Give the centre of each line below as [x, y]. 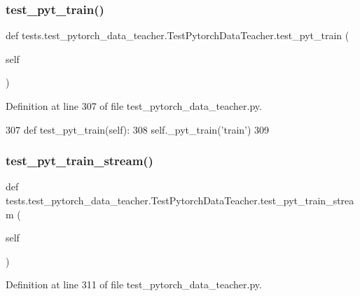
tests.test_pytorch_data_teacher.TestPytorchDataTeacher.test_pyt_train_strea [180, 200]
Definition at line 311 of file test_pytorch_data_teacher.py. [134, 284]
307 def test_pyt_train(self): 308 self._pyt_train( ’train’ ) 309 [138, 129]
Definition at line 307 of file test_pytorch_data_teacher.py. [134, 106]
